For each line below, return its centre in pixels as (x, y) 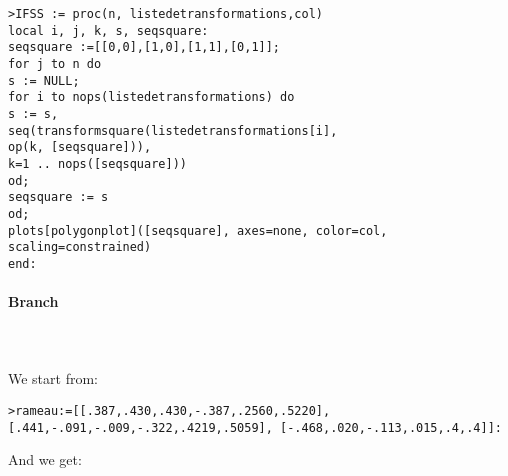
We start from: (53, 378)
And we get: (45, 459)
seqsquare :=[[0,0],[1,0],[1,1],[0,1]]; (144, 47)
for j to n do (55, 63)
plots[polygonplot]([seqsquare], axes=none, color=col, (198, 230)
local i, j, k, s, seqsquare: (108, 30)
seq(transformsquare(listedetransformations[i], (173, 130)
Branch (33, 301)
